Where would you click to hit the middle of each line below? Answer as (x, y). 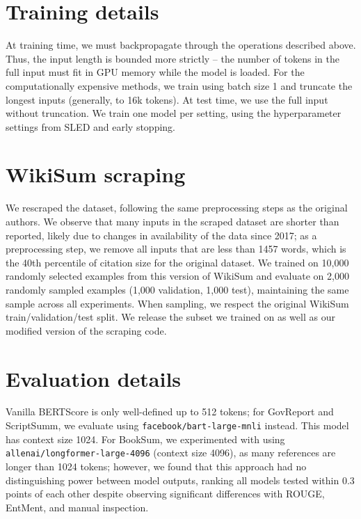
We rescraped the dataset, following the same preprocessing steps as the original (177, 208)
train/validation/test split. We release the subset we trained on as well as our (170, 317)
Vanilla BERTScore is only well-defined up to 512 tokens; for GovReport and (170, 412)
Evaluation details (94, 378)
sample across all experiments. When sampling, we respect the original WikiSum (177, 303)
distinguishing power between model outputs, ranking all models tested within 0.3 (180, 480)
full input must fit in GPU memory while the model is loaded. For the (155, 72)
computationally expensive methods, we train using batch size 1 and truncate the (179, 85)
